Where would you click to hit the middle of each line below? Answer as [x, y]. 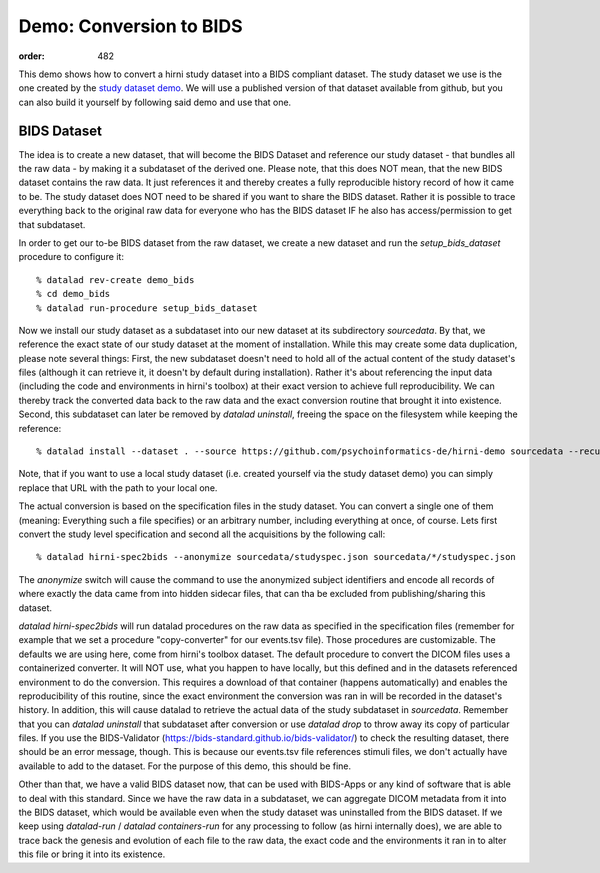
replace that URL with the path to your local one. [118, 487]
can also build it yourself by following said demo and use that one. [155, 102]
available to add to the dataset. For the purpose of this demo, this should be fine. [185, 766]
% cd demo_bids [73, 294]
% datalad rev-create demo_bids [115, 279]
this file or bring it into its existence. [92, 854]
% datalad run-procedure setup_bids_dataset [147, 308]
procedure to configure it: [71, 257]
